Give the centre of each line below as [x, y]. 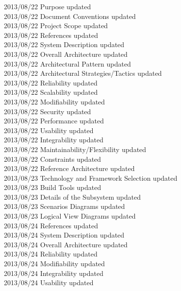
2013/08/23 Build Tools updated [53, 187]
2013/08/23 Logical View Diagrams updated [70, 216]
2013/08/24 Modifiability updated [55, 264]
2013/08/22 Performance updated [54, 121]
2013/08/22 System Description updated [64, 44]
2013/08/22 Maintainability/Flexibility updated [75, 149]
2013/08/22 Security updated [48, 111]
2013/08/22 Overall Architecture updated [66, 54]
